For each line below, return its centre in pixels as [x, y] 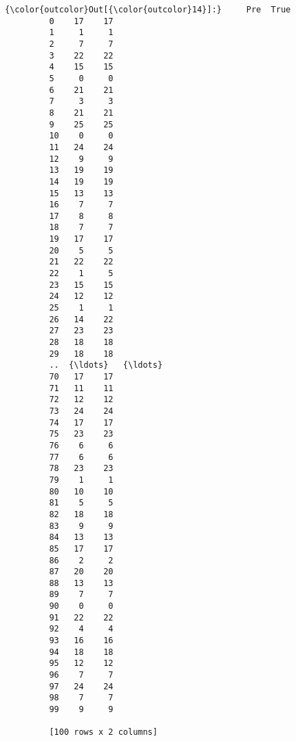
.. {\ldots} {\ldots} [106, 365]
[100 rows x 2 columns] [103, 732]
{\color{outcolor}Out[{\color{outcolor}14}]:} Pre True [148, 10]
